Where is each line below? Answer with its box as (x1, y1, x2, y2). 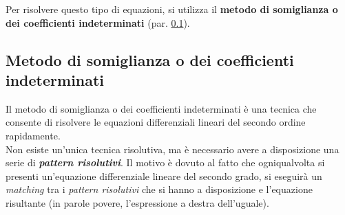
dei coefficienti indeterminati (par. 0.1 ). (6, 15, 190, 30)
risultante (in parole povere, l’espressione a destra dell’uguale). (6, 195, 269, 210)
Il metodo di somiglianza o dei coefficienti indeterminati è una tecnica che (6, 101, 317, 115)
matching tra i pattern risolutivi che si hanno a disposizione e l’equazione (6, 182, 313, 196)
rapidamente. (6, 128, 61, 142)
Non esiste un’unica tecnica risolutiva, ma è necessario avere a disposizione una (6, 142, 339, 156)
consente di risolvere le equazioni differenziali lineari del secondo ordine (6, 115, 306, 129)
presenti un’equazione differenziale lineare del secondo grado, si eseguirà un (6, 168, 322, 183)
